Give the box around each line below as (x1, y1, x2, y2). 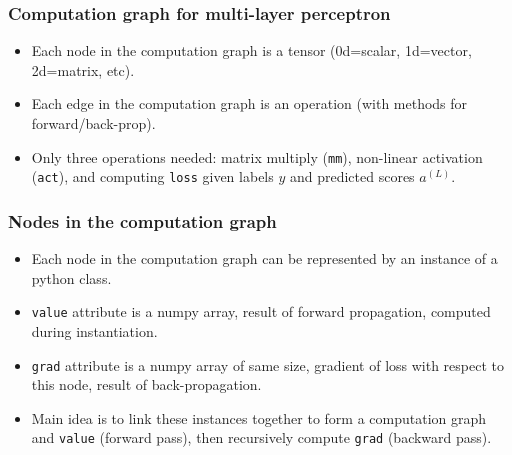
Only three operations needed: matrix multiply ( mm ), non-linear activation (31, 146, 483, 167)
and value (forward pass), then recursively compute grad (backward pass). (31, 427, 492, 448)
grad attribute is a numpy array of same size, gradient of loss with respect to (31, 354, 504, 375)
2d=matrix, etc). (31, 59, 135, 80)
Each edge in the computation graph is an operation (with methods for (31, 93, 468, 114)
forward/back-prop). (31, 113, 156, 133)
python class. (31, 267, 112, 288)
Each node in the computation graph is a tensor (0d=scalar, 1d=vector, (31, 40, 472, 61)
